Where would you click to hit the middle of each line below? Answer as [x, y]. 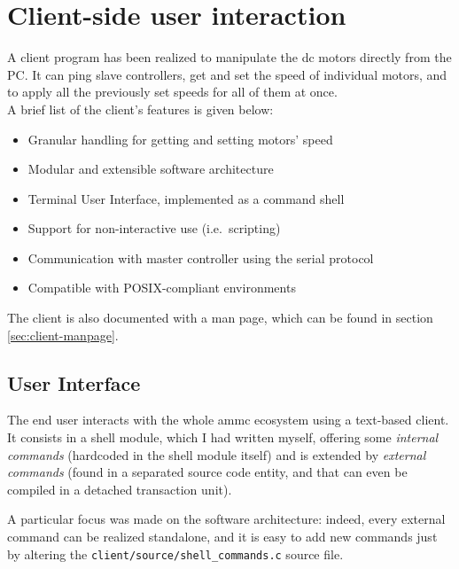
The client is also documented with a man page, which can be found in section [220, 318]
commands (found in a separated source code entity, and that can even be [207, 472]
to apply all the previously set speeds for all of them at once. [172, 92]
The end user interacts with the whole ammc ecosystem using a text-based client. [228, 420]
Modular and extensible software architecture [151, 169]
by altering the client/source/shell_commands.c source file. [175, 553]
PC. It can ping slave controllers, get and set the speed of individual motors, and [227, 74]
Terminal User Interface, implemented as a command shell [186, 198]
